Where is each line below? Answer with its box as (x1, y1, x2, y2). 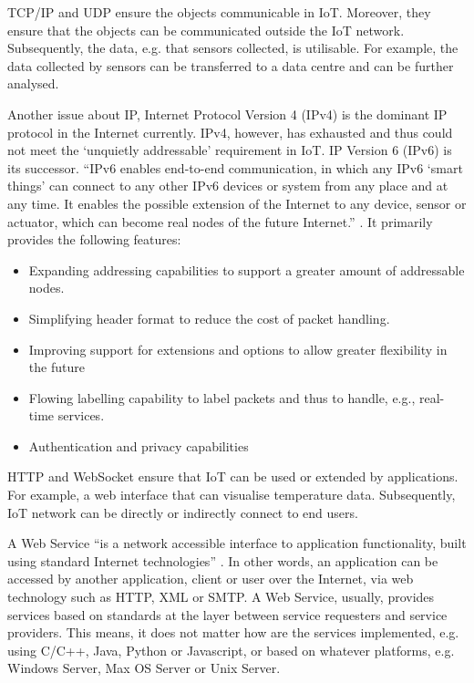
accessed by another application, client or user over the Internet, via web (7, 569, 414, 588)
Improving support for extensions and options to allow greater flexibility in (28, 339, 448, 358)
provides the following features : (7, 230, 181, 249)
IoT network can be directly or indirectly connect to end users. (7, 502, 358, 522)
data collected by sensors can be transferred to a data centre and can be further (7, 56, 454, 75)
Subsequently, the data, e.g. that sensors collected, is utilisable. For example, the (7, 38, 459, 57)
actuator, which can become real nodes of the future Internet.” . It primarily (7, 212, 433, 231)
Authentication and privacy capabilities (28, 436, 249, 455)
